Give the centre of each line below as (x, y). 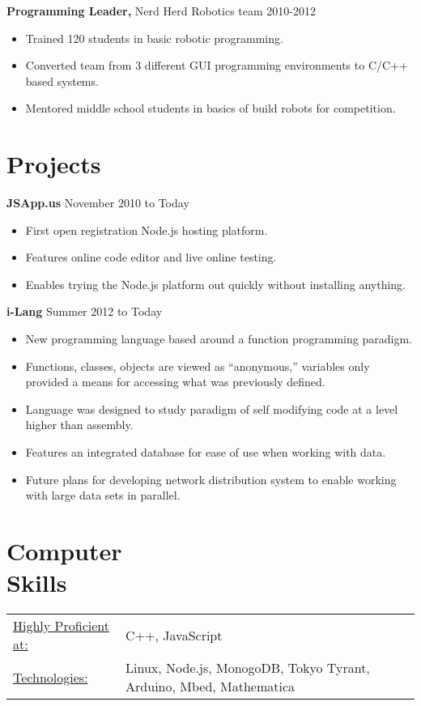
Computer (64, 551)
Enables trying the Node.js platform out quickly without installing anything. (216, 284)
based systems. (62, 81)
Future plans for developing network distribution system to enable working (211, 479)
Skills (37, 583)
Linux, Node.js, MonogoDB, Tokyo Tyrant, (248, 668)
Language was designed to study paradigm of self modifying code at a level (212, 408)
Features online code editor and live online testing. (151, 257)
